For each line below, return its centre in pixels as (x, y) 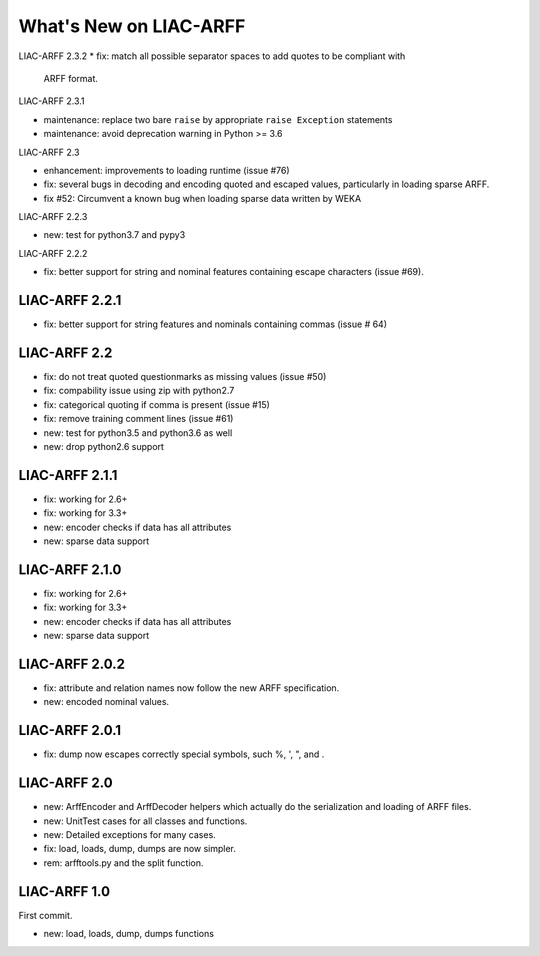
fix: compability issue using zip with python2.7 (139, 391)
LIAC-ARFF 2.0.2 (71, 663)
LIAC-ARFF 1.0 (64, 891)
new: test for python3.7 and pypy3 (114, 235)
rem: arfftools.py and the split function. (123, 862)
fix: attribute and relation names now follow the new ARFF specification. (191, 688)
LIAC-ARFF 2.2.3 (53, 217)
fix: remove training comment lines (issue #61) (138, 419)
